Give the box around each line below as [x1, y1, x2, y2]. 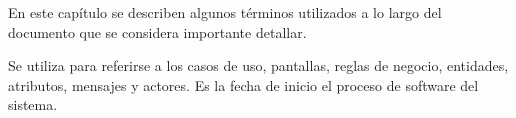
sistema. [8, 94, 58, 115]
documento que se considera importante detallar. [8, 21, 307, 42]
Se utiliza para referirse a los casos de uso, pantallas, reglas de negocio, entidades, [8, 55, 509, 76]
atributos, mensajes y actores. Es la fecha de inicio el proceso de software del [8, 74, 479, 95]
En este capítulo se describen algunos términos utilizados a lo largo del [8, 2, 442, 22]
